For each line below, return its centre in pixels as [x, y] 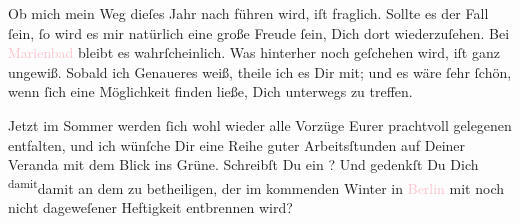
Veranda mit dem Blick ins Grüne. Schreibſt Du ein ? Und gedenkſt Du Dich [243, 164]
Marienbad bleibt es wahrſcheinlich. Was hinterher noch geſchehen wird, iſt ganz [254, 52]
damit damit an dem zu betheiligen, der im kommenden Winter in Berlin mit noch [256, 186]
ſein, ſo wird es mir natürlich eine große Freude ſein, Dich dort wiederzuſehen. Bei [259, 32]
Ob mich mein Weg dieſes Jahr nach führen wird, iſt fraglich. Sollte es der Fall [248, 13]
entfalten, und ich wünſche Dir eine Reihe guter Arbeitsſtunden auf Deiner [237, 144]
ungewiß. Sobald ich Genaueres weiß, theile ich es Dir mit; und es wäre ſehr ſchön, [260, 71]
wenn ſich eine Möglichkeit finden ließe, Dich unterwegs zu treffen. [210, 91]
